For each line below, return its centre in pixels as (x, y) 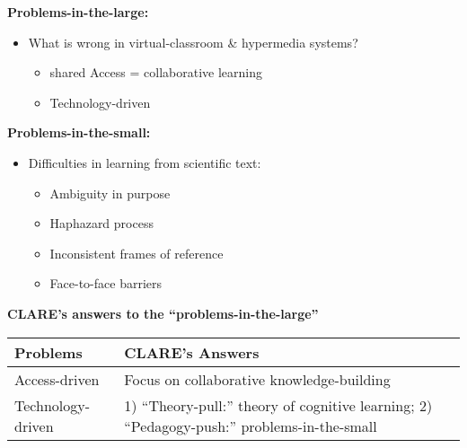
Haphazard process (101, 223)
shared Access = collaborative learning (156, 72)
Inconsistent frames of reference (137, 253)
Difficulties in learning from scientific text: (145, 162)
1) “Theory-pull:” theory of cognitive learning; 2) (278, 405)
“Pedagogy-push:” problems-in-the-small (251, 426)
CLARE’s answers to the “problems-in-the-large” (163, 313)
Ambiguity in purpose (110, 193)
